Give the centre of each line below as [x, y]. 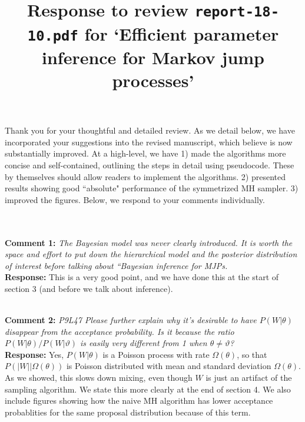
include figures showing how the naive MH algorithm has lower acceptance [139, 401]
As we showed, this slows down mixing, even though [99, 378]
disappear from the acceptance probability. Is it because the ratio [120, 331]
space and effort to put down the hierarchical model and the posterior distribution [151, 254]
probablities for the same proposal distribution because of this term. [128, 412]
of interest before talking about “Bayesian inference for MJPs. [116, 265]
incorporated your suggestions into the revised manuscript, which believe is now [149, 142]
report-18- [237, 12]
